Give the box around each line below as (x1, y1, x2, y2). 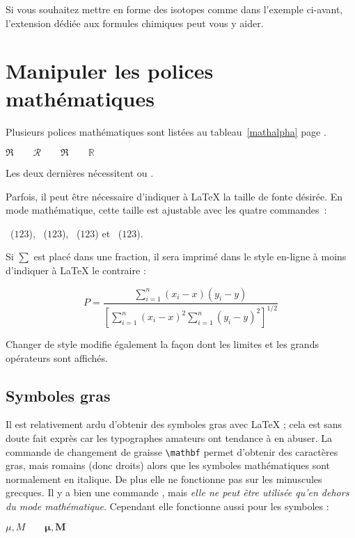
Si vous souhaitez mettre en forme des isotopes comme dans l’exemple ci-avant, (6, 2, 343, 16)
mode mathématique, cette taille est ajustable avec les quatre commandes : (6, 203, 327, 217)
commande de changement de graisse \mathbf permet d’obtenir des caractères (6, 444, 338, 459)
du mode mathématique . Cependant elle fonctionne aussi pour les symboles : (6, 499, 329, 514)
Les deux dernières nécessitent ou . (6, 166, 154, 180)
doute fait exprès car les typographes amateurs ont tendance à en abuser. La (6, 431, 332, 445)
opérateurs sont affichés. (6, 350, 108, 365)
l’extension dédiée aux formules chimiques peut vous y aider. (6, 15, 264, 30)
